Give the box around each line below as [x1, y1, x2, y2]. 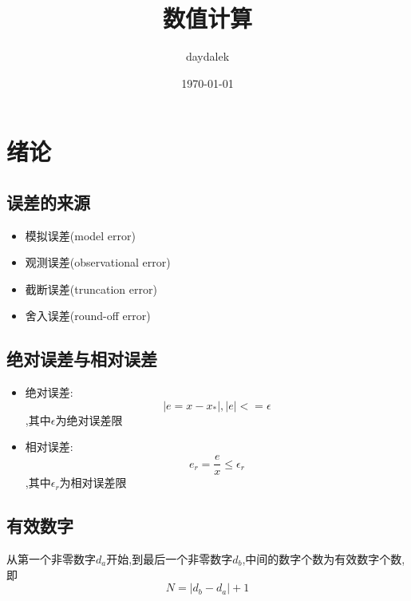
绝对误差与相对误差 [6, 346, 157, 371]
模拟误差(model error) [25, 227, 136, 243]
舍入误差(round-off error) [25, 307, 151, 324]
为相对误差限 [59, 474, 127, 491]
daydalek [185, 48, 230, 65]
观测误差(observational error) [25, 254, 171, 271]
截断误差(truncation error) [25, 280, 157, 297]
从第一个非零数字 [6, 550, 96, 567]
